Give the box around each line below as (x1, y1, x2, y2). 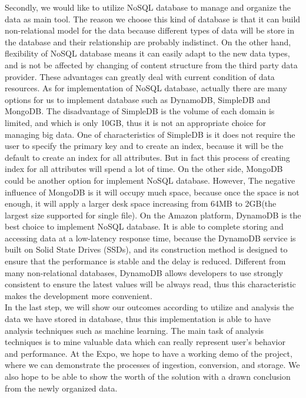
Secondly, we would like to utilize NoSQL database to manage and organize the (5, 1, 291, 13)
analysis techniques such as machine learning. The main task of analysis (5, 324, 264, 336)
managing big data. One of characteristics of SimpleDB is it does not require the (5, 128, 295, 140)
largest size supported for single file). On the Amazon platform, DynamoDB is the (5, 208, 301, 221)
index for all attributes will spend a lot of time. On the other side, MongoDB (5, 162, 283, 175)
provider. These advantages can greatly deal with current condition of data (5, 70, 275, 82)
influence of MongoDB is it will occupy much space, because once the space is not (5, 185, 300, 198)
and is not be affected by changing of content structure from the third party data (5, 58, 298, 71)
